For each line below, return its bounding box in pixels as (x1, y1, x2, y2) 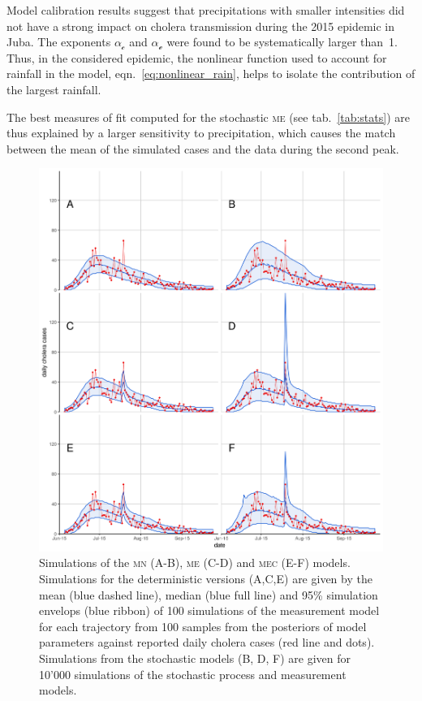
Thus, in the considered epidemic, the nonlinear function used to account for (6, 49, 387, 66)
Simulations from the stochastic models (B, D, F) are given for (39, 649, 351, 666)
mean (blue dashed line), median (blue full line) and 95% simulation (39, 586, 378, 603)
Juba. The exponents (6, 33, 111, 50)
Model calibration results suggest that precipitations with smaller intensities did (6, 2, 405, 18)
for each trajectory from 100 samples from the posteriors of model (39, 617, 367, 634)
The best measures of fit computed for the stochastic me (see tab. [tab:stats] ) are (6, 108, 410, 125)
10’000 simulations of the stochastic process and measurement (39, 665, 347, 682)
